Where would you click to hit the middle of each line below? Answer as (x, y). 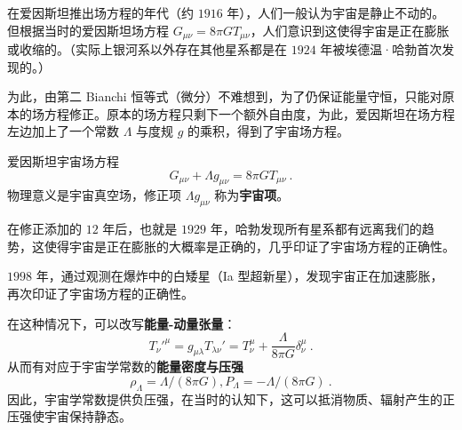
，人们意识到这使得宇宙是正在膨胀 (350, 30)
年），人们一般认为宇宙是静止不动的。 (336, 12)
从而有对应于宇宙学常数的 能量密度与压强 (125, 366)
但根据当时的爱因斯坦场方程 (88, 30)
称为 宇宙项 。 (252, 195)
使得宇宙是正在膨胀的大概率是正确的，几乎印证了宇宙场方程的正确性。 (249, 246)
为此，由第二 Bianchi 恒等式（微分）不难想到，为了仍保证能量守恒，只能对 (225, 96)
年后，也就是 (140, 229)
